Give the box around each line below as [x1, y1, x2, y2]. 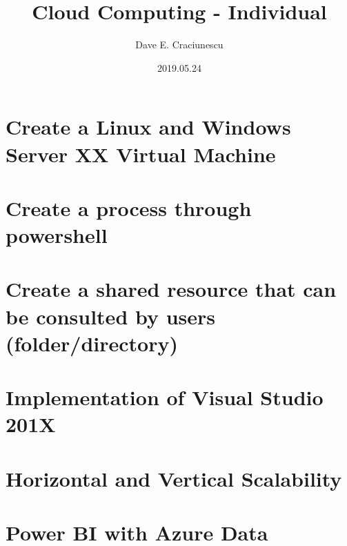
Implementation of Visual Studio [6, 383, 324, 411]
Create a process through [6, 193, 252, 222]
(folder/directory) [6, 329, 178, 357]
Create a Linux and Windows [6, 113, 291, 141]
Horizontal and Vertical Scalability [6, 464, 342, 492]
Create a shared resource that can [6, 275, 337, 303]
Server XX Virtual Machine [6, 139, 276, 168]
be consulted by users [6, 302, 216, 330]
